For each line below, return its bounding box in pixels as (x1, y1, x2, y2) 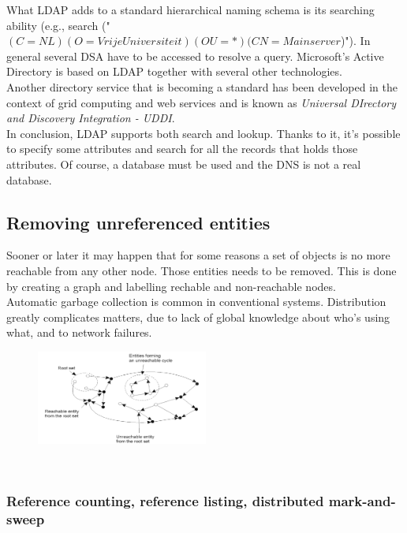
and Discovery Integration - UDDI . (6, 110, 175, 126)
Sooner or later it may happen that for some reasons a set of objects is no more (6, 247, 390, 263)
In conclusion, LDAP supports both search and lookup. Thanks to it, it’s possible (6, 125, 401, 141)
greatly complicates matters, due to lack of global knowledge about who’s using (6, 308, 390, 325)
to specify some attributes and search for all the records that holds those (6, 140, 358, 157)
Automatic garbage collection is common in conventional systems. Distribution (6, 293, 386, 310)
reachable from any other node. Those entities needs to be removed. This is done (6, 262, 397, 278)
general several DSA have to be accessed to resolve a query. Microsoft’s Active (6, 47, 384, 64)
